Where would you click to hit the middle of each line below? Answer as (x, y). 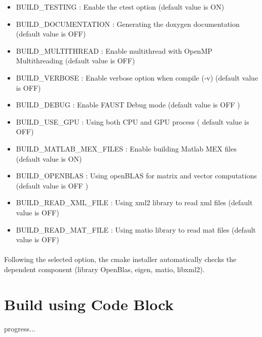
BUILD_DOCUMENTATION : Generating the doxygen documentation (128, 24)
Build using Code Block (89, 304)
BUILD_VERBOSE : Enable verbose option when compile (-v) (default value (137, 77)
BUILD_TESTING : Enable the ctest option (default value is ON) (120, 7)
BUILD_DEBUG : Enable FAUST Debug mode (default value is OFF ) (128, 105)
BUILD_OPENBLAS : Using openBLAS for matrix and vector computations (136, 176)
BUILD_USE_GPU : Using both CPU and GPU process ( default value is (133, 121)
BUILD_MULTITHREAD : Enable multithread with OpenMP (114, 50)
